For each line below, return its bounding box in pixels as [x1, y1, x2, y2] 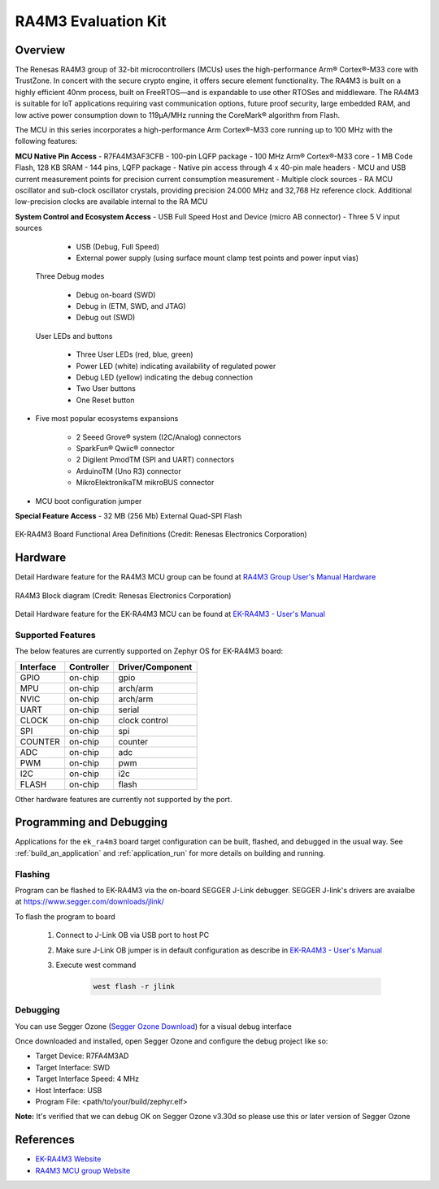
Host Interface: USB [35, 1085, 102, 1095]
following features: [15, 137, 78, 146]
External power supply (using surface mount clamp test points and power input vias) [76, 253, 359, 263]
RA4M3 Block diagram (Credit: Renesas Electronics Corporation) [15, 590, 232, 601]
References [15, 1133, 75, 1147]
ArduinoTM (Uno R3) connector [76, 466, 182, 475]
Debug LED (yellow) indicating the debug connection [76, 372, 254, 382]
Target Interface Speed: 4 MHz [35, 1074, 140, 1084]
